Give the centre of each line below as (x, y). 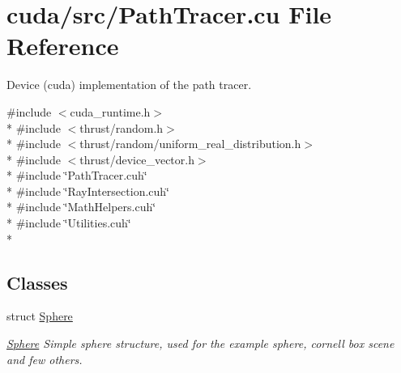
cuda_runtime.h (110, 111)
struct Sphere (40, 316)
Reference (63, 46)
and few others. (45, 359)
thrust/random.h (122, 127)
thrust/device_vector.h (137, 159)
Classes (37, 282)
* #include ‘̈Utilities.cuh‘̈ (69, 223)
